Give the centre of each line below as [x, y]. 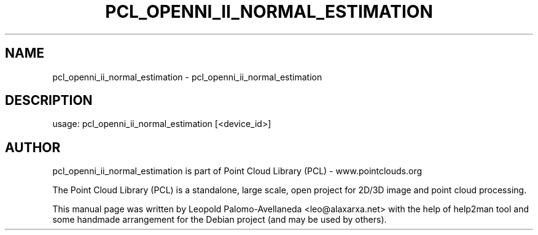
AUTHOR [33, 147]
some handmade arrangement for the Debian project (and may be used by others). [220, 220]
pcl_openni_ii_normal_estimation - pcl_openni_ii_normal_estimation [187, 77]
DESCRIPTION [49, 101]
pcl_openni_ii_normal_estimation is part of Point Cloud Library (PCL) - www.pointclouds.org [237, 171]
